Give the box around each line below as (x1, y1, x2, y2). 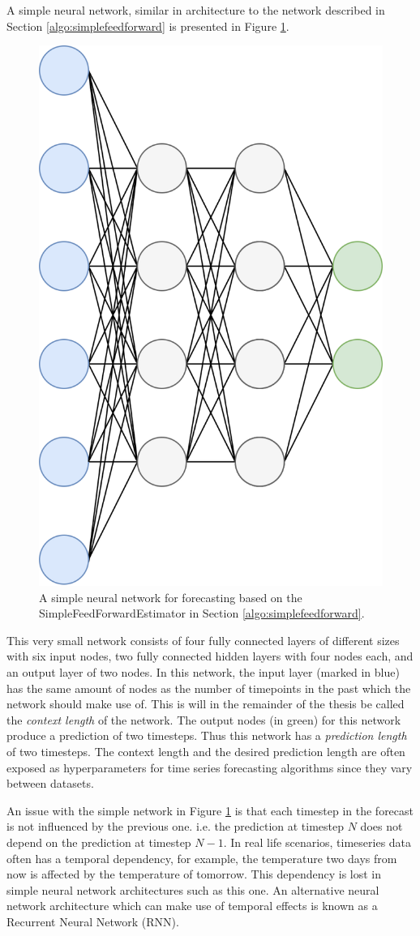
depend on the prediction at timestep (6, 834, 191, 851)
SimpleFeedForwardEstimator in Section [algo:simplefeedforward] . (39, 605, 365, 622)
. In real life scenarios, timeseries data (223, 834, 412, 851)
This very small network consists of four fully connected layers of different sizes (6, 631, 400, 648)
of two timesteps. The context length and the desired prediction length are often (6, 743, 405, 760)
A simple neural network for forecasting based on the (39, 588, 302, 605)
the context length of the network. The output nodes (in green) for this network (6, 711, 401, 728)
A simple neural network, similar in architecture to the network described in (6, 2, 385, 18)
